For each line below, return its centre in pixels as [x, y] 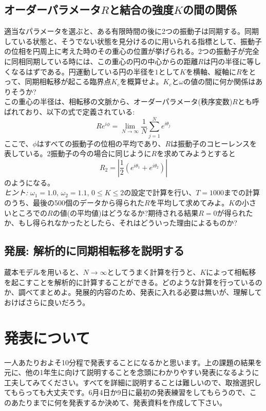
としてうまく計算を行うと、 [154, 272]
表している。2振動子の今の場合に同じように [78, 153]
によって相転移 [231, 272]
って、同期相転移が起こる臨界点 [58, 81]
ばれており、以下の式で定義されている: [70, 111]
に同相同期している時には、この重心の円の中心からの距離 [101, 61]
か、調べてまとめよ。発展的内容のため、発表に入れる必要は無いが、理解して [133, 292]
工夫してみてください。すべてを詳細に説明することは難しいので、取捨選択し [133, 382]
